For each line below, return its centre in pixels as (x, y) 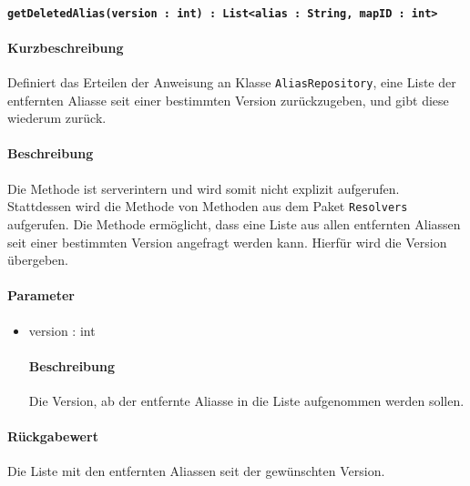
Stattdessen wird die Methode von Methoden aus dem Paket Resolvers (208, 206)
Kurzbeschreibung (66, 47)
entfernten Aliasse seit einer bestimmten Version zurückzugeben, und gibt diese (228, 100)
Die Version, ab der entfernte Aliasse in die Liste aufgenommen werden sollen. (246, 400)
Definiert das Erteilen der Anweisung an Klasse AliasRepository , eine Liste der (232, 82)
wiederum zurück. (57, 118)
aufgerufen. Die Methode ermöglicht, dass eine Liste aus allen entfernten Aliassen (234, 223)
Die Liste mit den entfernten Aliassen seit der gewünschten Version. (196, 471)
